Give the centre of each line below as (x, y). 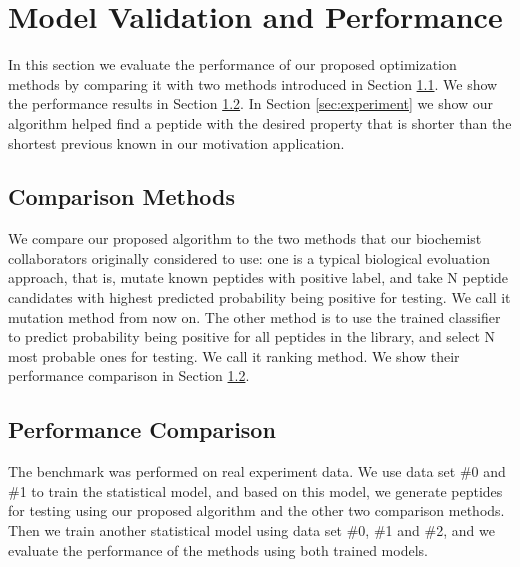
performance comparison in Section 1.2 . (129, 375)
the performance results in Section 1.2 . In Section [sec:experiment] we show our (251, 103)
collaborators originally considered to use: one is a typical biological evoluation (249, 257)
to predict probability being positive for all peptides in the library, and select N (251, 336)
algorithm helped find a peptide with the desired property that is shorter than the (260, 122)
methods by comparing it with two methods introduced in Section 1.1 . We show (253, 83)
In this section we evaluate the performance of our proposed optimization (232, 64)
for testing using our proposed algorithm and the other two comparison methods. (256, 510)
